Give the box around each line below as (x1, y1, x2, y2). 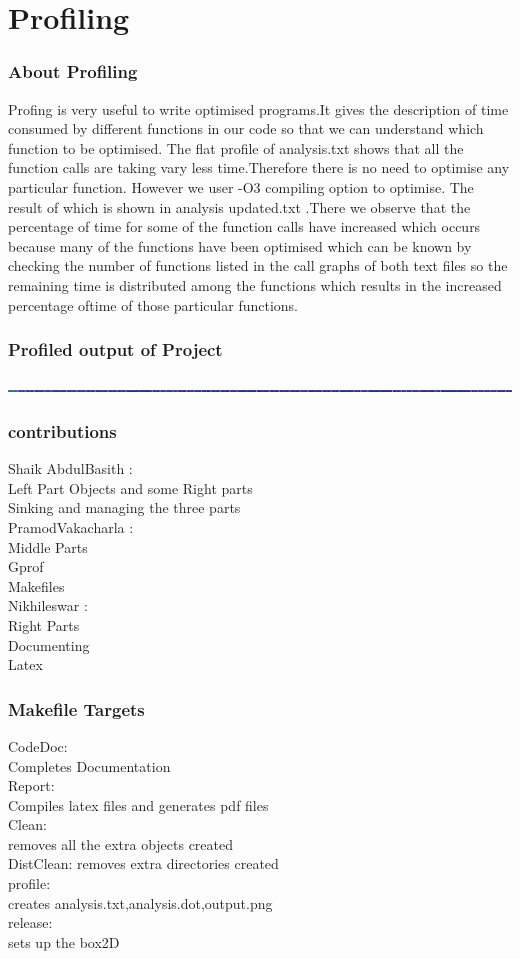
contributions (8, 418, 117, 443)
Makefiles (8, 575, 65, 596)
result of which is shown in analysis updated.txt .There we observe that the (8, 196, 471, 217)
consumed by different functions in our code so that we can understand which (8, 118, 484, 139)
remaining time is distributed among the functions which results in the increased (8, 274, 502, 295)
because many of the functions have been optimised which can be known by (8, 235, 472, 256)
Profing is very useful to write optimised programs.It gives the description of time (8, 98, 509, 119)
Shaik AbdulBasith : (8, 458, 133, 479)
